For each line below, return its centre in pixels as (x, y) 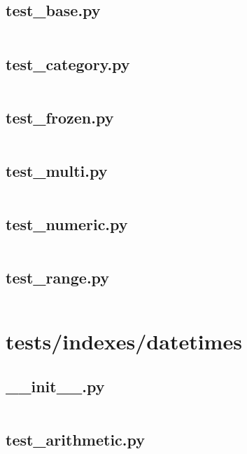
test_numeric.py (67, 224)
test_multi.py (57, 171)
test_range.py (58, 278)
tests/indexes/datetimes (124, 341)
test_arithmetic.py (76, 440)
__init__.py (55, 386)
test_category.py (68, 64)
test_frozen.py (60, 117)
